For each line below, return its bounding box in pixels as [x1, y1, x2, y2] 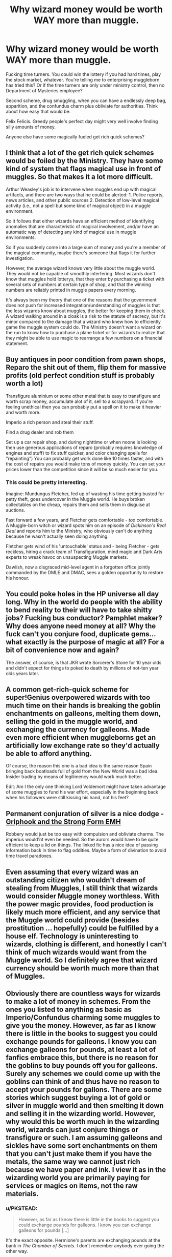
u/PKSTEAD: [6, 1205, 38, 1212]
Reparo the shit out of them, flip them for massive [6, 363, 166, 372]
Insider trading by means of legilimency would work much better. [6, 774, 142, 780]
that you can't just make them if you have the [6, 1149, 152, 1158]
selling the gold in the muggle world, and [6, 717, 138, 726]
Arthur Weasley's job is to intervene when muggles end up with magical [6, 186, 157, 192]
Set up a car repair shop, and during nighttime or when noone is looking [6, 439, 157, 445]
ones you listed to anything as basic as [6, 1005, 132, 1014]
